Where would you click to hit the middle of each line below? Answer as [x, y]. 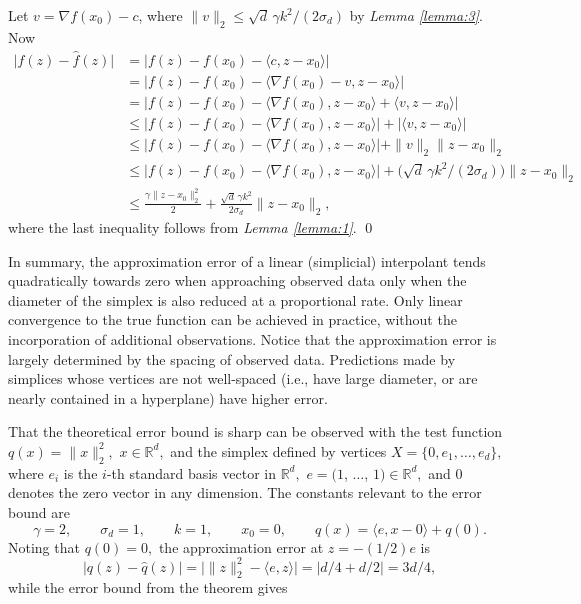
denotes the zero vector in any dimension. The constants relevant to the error [245, 492]
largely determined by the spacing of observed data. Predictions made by [232, 358]
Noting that [44, 546]
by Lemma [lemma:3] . [416, 15]
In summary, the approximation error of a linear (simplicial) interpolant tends [247, 260]
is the [80, 472]
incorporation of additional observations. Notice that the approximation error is [252, 338]
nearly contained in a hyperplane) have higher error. [168, 397]
